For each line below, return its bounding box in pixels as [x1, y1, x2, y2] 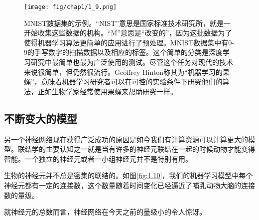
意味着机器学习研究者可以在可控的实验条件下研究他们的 [41, 76, 223, 87]
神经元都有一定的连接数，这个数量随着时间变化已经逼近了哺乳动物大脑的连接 [4, 180, 255, 190]
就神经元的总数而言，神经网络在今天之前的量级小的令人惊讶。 [4, 207, 206, 217]
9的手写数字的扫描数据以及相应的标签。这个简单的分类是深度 [24, 47, 223, 57]
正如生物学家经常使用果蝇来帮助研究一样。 [37, 86, 177, 96]
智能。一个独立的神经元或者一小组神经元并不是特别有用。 [4, 153, 192, 164]
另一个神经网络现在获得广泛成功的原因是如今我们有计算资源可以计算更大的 [4, 134, 248, 144]
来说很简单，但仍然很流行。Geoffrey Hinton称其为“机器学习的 [24, 66, 223, 77]
